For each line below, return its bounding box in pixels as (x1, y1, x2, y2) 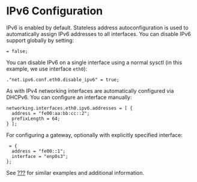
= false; (6, 48, 28, 54)
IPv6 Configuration (6, 4, 103, 18)
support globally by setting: (6, 37, 74, 44)
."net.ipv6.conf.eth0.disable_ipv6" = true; (6, 77, 120, 83)
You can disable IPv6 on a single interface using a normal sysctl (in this (6, 59, 183, 66)
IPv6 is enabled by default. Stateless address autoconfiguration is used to (6, 24, 189, 31)
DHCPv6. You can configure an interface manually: (6, 93, 132, 101)
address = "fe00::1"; (11, 148, 66, 154)
